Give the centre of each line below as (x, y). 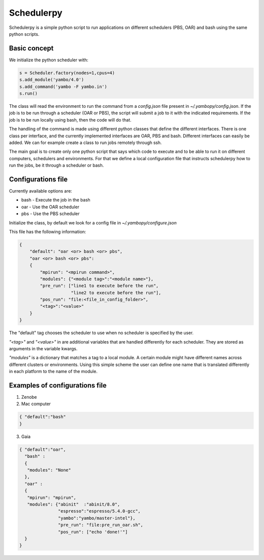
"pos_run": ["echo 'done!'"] (93, 532)
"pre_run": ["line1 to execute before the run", (99, 286)
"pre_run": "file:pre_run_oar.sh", (101, 525)
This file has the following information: (48, 231)
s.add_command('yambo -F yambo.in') (63, 86)
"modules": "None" (49, 470)
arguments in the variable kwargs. (43, 349)
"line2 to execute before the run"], (116, 292)
